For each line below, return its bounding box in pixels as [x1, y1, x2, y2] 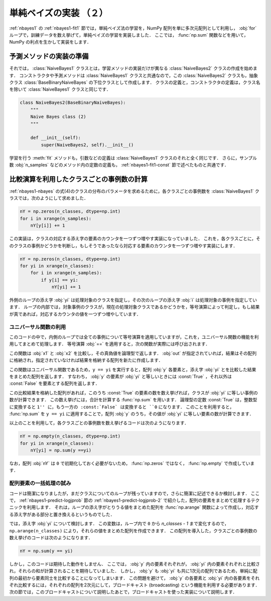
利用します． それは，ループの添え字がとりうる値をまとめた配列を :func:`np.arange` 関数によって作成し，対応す [27, 504, 259, 510]
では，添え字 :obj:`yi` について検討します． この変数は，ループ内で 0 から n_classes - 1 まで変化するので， [9, 521, 229, 527]
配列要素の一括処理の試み [9, 480, 71, 487]
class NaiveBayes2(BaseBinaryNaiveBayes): [20, 100, 126, 105]
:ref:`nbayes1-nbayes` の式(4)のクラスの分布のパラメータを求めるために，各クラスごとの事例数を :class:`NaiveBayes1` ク [9, 188, 259, 194]
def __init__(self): [30, 135, 81, 140]
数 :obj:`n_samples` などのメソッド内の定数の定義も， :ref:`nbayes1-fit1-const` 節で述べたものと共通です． [9, 162, 229, 168]
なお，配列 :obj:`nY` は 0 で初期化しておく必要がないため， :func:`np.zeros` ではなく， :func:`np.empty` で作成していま [9, 461, 255, 467]
